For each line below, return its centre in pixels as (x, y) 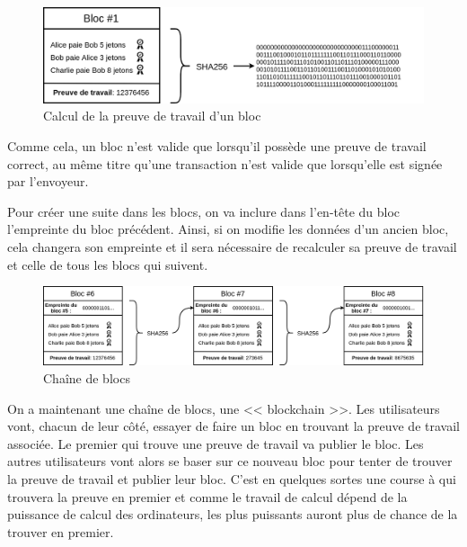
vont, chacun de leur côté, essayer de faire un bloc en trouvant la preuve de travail (233, 426)
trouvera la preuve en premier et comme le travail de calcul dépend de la (207, 496)
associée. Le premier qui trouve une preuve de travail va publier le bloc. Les (216, 443)
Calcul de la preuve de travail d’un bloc (152, 116)
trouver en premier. (61, 531)
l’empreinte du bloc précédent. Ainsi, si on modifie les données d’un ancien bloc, (228, 229)
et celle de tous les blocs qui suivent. (108, 264)
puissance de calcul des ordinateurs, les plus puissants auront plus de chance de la (233, 514)
